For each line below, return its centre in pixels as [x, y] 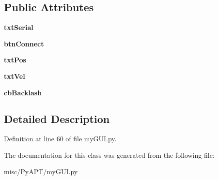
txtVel [15, 76]
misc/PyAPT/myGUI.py [41, 171]
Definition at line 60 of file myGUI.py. [60, 139]
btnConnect [24, 43]
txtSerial [19, 27]
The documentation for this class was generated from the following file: [109, 155]
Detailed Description [57, 118]
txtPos [15, 60]
